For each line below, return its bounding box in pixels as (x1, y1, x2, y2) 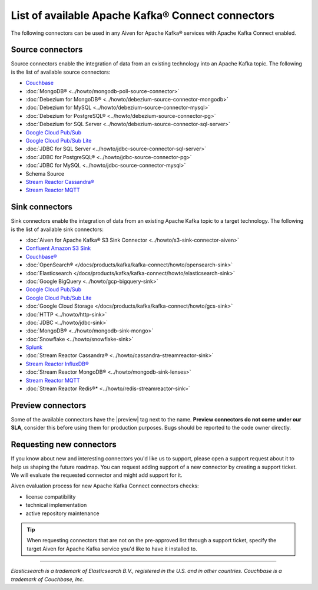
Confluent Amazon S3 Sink (25, 245, 91, 252)
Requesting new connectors (11, 440, 117, 450)
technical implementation (25, 502, 87, 509)
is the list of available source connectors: (11, 68, 111, 75)
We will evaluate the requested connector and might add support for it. (11, 472, 183, 479)
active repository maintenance (25, 510, 100, 517)
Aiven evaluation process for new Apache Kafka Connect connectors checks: (11, 482, 200, 489)
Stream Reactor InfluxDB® (25, 360, 90, 367)
